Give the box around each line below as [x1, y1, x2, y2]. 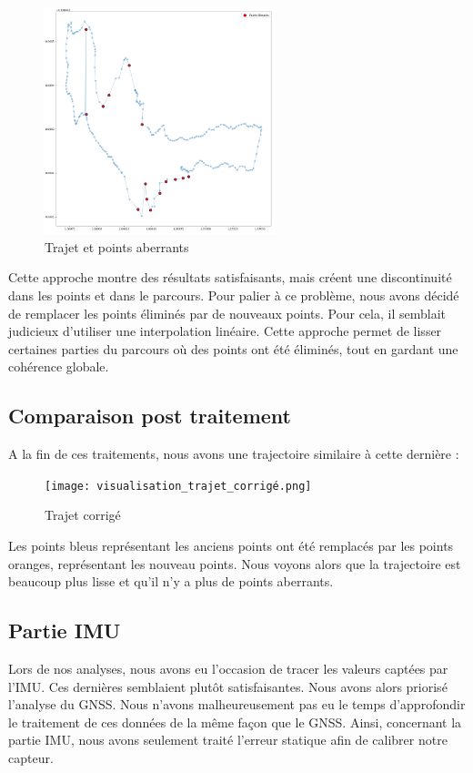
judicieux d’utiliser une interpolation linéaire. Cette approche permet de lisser [8, 321, 442, 341]
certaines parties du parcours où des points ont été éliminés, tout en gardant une [8, 339, 458, 358]
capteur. [8, 748, 54, 767]
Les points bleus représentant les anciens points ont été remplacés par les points [8, 536, 454, 555]
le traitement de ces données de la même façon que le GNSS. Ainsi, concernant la [8, 712, 462, 731]
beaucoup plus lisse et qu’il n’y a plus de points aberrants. [8, 572, 334, 591]
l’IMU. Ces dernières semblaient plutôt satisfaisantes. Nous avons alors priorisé [8, 676, 448, 696]
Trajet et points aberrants [45, 237, 189, 256]
